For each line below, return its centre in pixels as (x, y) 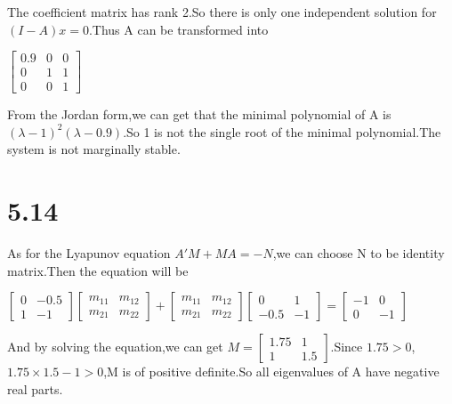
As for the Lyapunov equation (89, 253)
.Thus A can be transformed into (178, 29)
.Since (347, 347)
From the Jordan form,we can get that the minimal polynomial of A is (199, 114)
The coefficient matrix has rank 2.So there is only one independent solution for (222, 12)
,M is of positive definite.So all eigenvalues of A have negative (271, 372)
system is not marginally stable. (94, 149)
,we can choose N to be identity (359, 253)
